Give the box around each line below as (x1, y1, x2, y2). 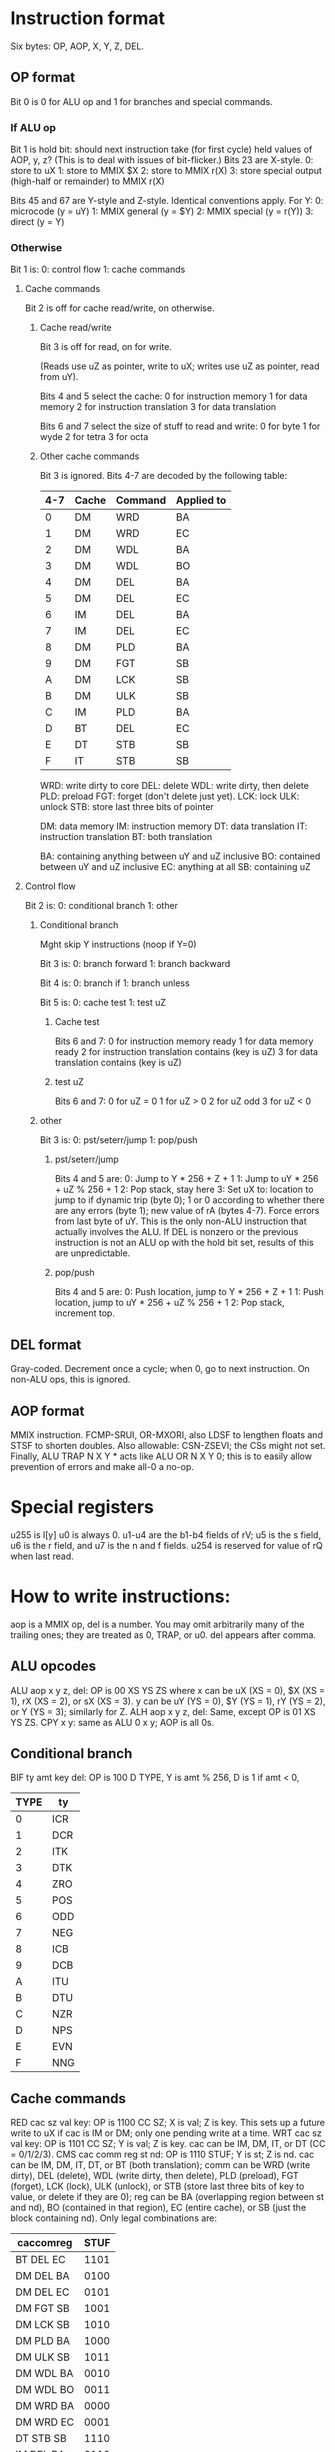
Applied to (175, 493, 227, 507)
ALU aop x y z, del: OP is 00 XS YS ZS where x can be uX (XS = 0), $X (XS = (10, 1684, 326, 1696)
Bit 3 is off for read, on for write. (39, 341, 173, 353)
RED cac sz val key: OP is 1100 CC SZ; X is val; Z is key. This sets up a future (10, 2117, 325, 2129)
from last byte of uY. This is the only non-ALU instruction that (54, 1215, 307, 1227)
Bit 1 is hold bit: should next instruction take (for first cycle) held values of (10, 143, 313, 156)
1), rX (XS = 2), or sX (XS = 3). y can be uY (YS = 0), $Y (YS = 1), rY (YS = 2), (10, 1695, 326, 1707)
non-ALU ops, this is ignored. (10, 1373, 131, 1386)
